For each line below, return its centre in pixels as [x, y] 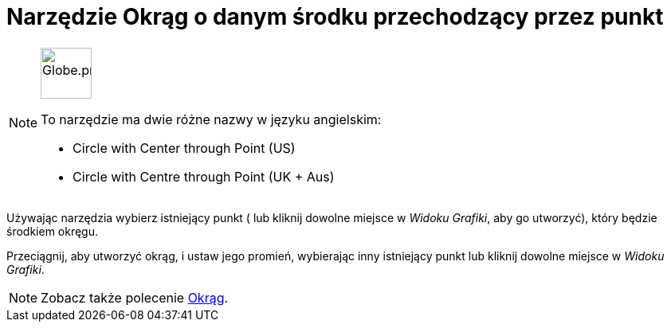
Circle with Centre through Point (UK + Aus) [204, 176]
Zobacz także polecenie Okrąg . [135, 297]
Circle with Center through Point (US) [184, 148]
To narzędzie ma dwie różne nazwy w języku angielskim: [211, 119]
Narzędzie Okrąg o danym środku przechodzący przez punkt [335, 17]
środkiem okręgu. [53, 231]
